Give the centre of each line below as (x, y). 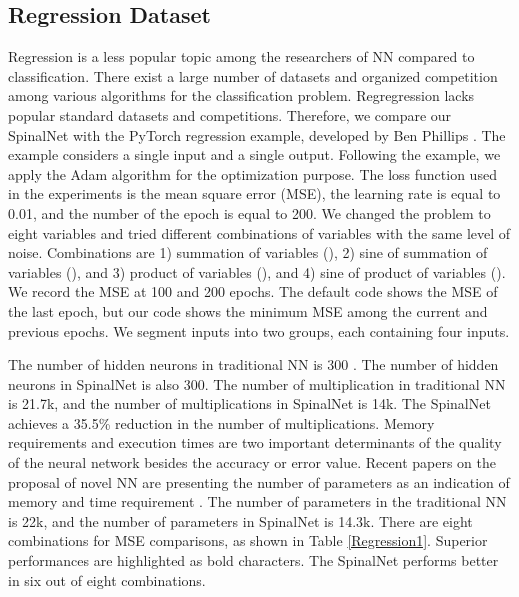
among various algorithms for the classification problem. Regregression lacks (241, 95)
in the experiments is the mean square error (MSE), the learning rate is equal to (254, 193)
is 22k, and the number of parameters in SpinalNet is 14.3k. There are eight (240, 520)
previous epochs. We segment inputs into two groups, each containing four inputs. (259, 330)
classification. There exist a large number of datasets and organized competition (253, 75)
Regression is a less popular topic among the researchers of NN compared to (241, 56)
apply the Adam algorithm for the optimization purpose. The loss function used (252, 173)
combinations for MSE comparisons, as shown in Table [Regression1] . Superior (248, 540)
